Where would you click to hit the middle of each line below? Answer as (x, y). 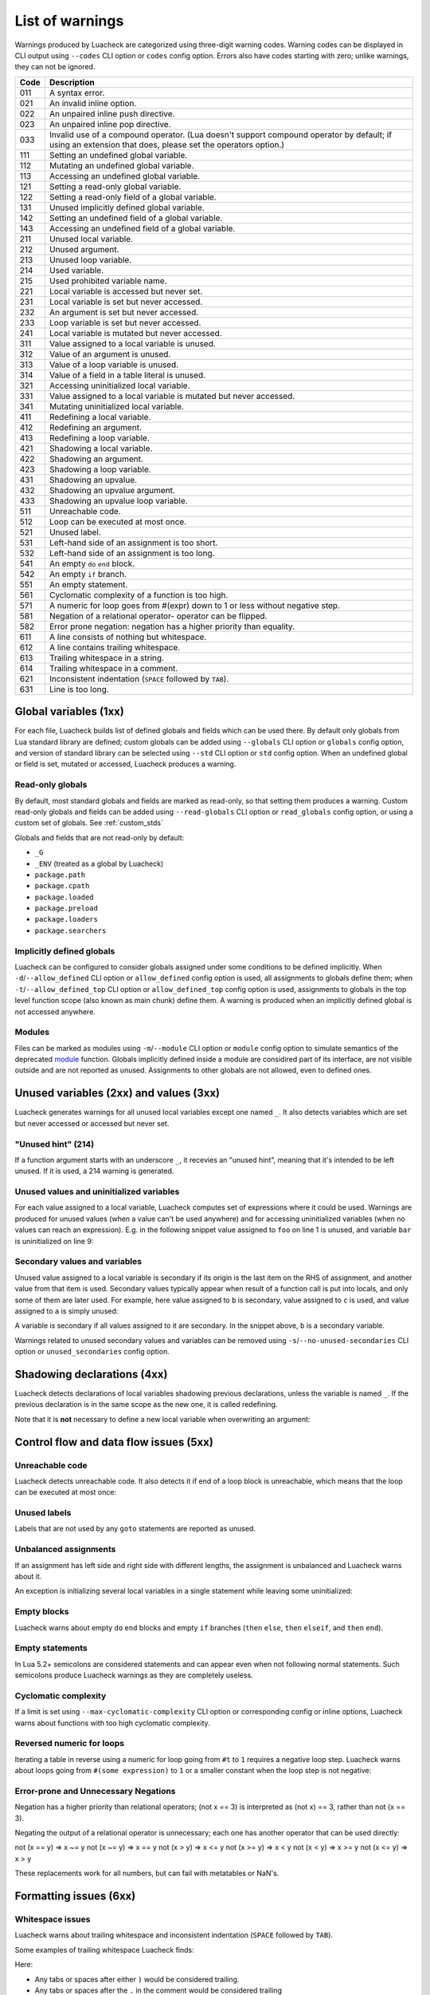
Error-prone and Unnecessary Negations (95, 1791)
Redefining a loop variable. (100, 437)
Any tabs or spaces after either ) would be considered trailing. (137, 1979)
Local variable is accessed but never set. (126, 291)
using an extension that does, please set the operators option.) (167, 144)
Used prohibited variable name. (108, 281)
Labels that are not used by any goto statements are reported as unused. (135, 1529)
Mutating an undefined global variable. (121, 165)
